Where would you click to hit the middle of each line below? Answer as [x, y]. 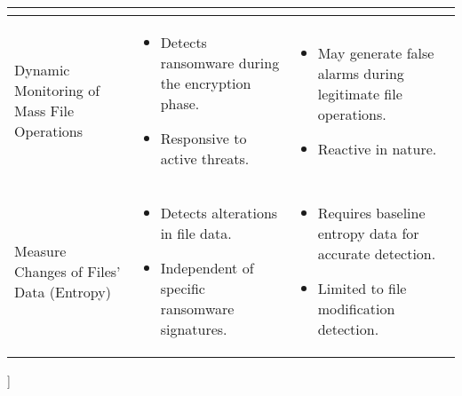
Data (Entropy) [63, 291]
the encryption [206, 83]
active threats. [205, 158]
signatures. [194, 329]
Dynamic [42, 70]
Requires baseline [371, 213]
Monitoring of [57, 90]
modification [356, 309]
